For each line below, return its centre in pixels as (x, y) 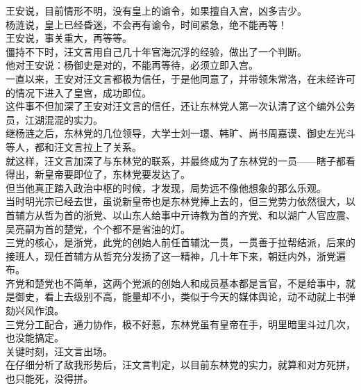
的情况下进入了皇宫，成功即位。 (78, 92)
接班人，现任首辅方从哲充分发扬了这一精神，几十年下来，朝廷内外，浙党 (171, 255)
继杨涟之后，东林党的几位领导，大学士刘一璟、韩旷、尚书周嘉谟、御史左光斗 (180, 133)
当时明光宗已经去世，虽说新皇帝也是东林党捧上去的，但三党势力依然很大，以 (180, 201)
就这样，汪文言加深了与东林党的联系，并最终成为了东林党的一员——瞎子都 (176, 160)
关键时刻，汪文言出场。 (59, 351)
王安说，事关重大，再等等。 (69, 38)
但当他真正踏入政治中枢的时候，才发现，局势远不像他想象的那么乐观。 (166, 187)
